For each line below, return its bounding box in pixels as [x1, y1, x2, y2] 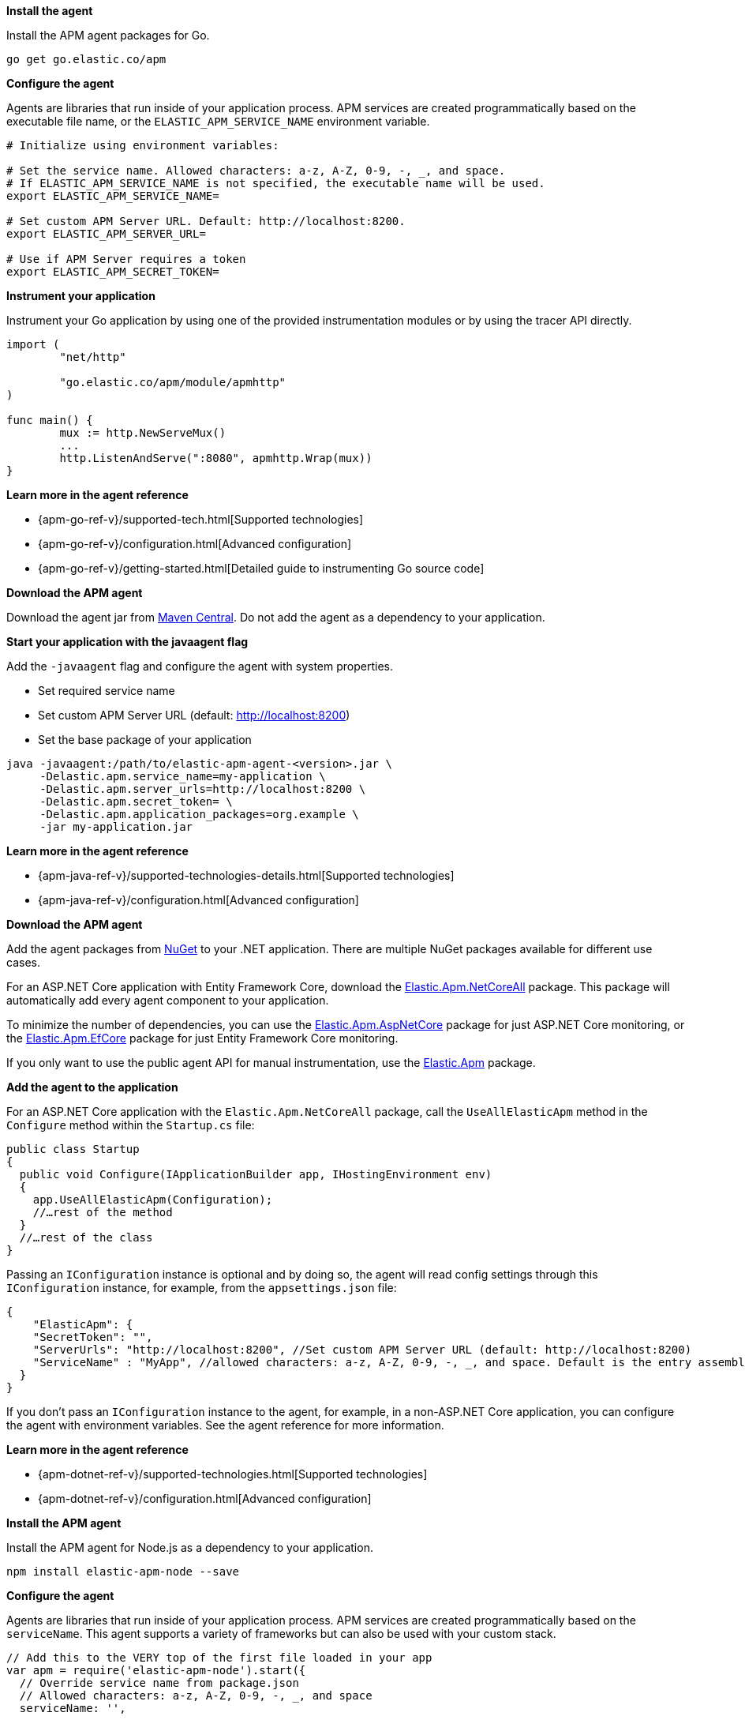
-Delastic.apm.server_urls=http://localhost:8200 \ [39, 783, 366, 795]
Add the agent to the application [6, 1080, 178, 1094]
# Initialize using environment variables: [6, 139, 279, 152]
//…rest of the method [32, 1206, 173, 1219]
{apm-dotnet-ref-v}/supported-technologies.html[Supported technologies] [38, 1467, 428, 1481]
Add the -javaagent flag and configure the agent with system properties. [6, 659, 394, 673]
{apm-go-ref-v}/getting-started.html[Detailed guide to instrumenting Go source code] [38, 561, 485, 575]
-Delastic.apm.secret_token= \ [39, 795, 233, 808]
